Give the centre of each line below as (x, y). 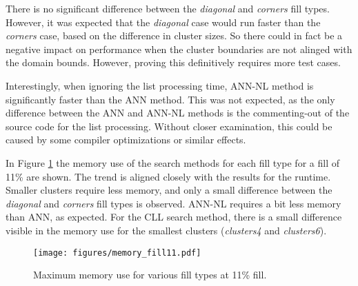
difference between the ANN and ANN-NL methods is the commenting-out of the (178, 113)
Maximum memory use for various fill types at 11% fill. (150, 275)
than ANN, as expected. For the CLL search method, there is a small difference (174, 217)
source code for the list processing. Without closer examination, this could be (169, 126)
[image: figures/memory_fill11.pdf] (117, 253)
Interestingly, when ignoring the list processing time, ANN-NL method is (160, 85)
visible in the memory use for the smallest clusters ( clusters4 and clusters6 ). (166, 230)
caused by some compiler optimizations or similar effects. (126, 140)
